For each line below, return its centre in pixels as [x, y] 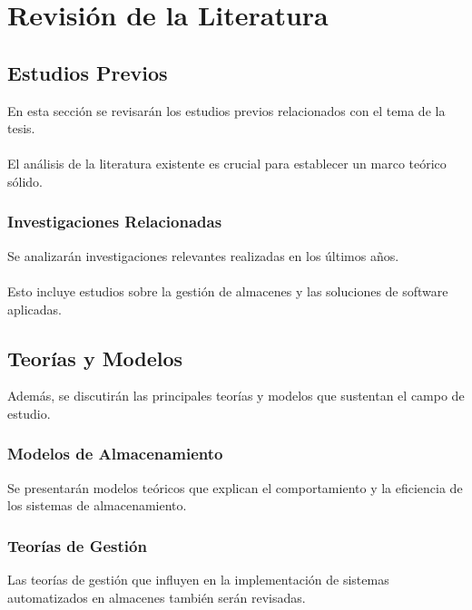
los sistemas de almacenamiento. [97, 505]
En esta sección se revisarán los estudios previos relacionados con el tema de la [226, 110]
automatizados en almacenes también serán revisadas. [157, 597]
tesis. [21, 128]
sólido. [25, 181]
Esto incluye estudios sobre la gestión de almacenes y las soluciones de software [228, 290]
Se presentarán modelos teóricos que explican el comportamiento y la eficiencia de [235, 487]
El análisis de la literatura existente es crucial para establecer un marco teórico [227, 164]
